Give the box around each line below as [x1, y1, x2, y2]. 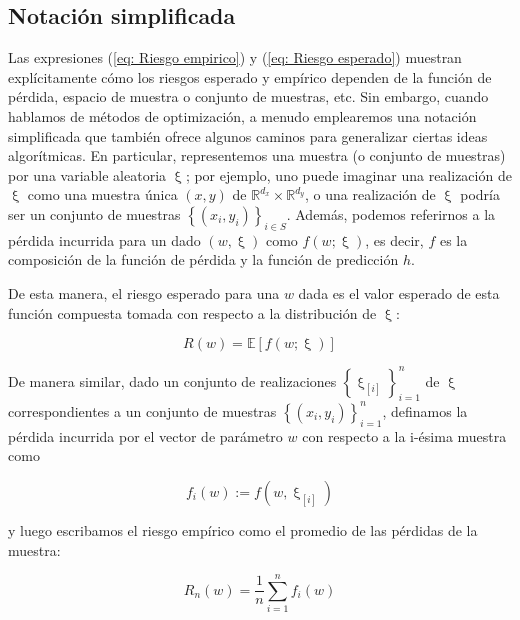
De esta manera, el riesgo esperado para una [8, 282, 280, 303]
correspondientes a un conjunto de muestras [8, 400, 277, 421]
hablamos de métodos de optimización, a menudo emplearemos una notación [8, 105, 477, 126]
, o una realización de [305, 184, 436, 205]
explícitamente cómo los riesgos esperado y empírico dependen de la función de [8, 66, 492, 87]
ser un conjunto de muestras [8, 203, 181, 224]
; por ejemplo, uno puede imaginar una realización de [185, 164, 512, 185]
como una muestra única [27, 184, 178, 205]
